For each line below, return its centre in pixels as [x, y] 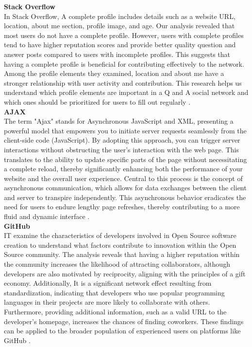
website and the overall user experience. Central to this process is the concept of [123, 178]
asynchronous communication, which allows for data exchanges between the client [125, 188]
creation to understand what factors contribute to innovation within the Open [120, 245]
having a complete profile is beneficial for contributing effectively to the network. [124, 64]
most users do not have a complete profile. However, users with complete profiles [124, 35]
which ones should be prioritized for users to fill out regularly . [97, 101]
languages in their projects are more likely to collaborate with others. [107, 302]
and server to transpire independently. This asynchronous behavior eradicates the [125, 197]
